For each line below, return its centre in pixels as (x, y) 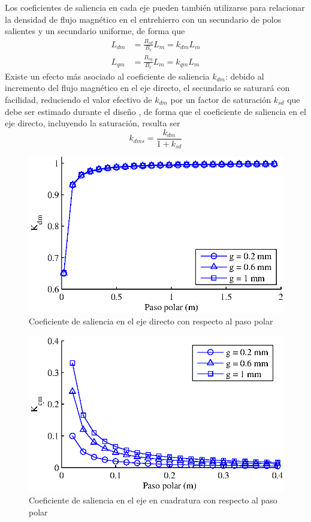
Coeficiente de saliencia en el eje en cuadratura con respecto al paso (153, 500)
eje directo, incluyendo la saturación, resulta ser (93, 123)
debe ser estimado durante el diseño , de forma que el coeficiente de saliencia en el (155, 111)
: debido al (244, 76)
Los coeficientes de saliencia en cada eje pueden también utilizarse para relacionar (155, 7)
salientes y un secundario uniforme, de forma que (95, 31)
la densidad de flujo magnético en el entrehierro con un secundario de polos (143, 19)
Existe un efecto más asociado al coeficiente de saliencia (107, 76)
